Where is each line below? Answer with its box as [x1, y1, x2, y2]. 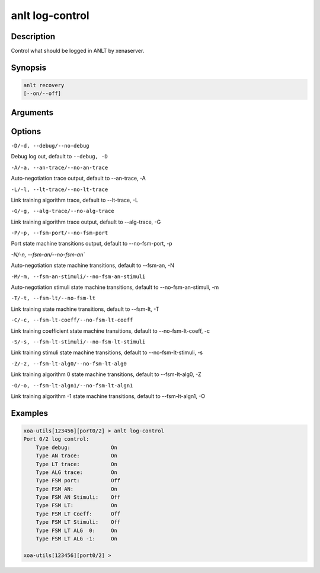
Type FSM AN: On [36, 485, 118, 492]
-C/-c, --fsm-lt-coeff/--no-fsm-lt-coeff [11, 317, 133, 323]
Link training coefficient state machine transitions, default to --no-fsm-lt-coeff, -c [11, 327, 210, 335]
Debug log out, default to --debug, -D [11, 153, 108, 160]
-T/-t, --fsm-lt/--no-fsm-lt [11, 295, 96, 302]
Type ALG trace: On [36, 469, 118, 476]
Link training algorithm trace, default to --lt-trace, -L [11, 196, 139, 203]
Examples [11, 408, 49, 418]
